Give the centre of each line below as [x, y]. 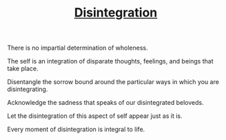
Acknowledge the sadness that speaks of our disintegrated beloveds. [106, 103]
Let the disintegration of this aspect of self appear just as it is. [95, 116]
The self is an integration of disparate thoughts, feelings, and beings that [110, 61]
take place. [23, 69]
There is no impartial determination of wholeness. [78, 48]
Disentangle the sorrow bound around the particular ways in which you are [113, 82]
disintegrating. [28, 89]
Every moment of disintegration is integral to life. [76, 130]
